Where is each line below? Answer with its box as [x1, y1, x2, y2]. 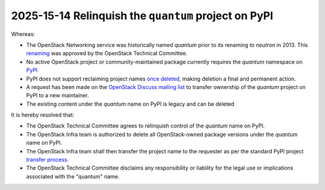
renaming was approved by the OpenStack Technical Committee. [26, 50, 188, 57]
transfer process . [26, 156, 69, 164]
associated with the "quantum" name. [26, 173, 120, 180]
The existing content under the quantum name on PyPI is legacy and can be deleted [26, 100, 235, 108]
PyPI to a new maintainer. [26, 92, 90, 99]
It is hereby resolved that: [11, 111, 75, 118]
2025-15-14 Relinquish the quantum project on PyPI [11, 9, 273, 22]
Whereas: [11, 30, 36, 37]
